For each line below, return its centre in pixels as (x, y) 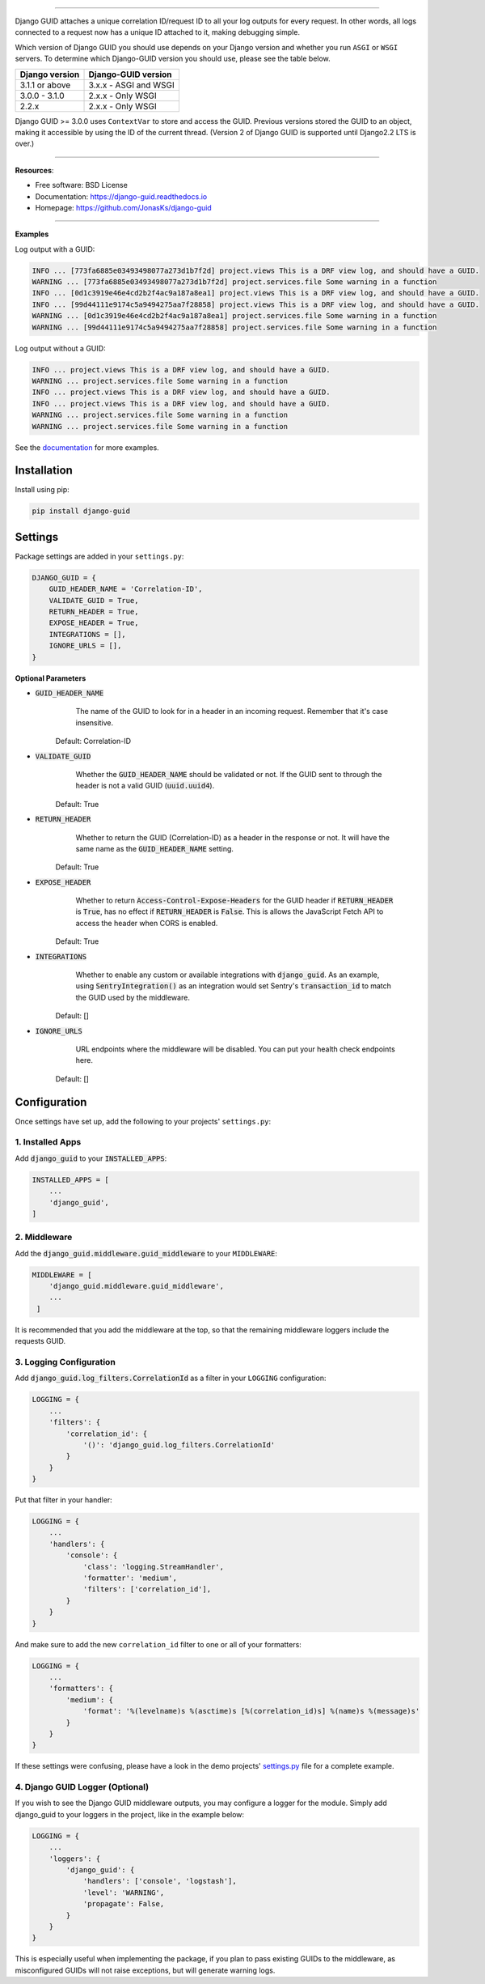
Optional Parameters (51, 678)
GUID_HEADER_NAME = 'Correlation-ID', (126, 589)
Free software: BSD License (82, 185)
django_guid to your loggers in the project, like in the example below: (130, 1814)
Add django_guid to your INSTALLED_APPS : (91, 1158)
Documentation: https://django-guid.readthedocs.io (121, 196)
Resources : (34, 170)
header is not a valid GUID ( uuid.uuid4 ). (145, 786)
